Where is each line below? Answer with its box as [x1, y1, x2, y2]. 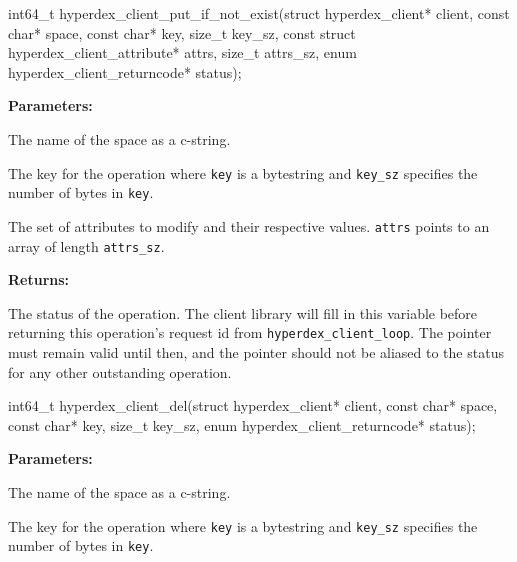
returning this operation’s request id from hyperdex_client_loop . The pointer [8, 322, 492, 343]
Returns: [8, 269, 70, 290]
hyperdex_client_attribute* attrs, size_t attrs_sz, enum [8, 42, 357, 63]
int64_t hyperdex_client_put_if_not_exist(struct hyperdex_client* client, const [8, 3, 510, 23]
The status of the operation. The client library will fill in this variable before [8, 302, 478, 323]
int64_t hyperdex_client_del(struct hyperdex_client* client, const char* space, [8, 395, 498, 416]
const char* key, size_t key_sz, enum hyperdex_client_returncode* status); [8, 414, 476, 435]
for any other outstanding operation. [8, 361, 232, 382]
